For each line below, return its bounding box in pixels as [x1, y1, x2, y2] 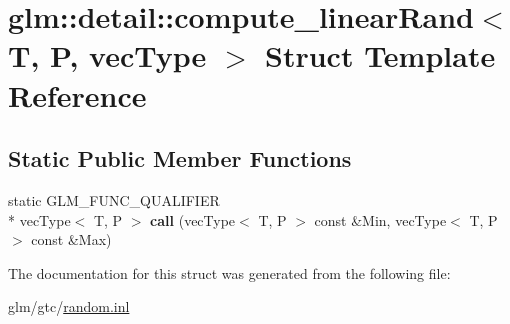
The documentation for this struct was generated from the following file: [8, 262, 451, 283]
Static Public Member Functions [8, 143, 352, 174]
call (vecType [150, 209, 236, 230]
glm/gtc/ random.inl [8, 296, 130, 317]
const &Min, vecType [314, 209, 447, 230]
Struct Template [265, 35, 496, 76]
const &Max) [31, 229, 112, 250]
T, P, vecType [8, 35, 207, 76]
